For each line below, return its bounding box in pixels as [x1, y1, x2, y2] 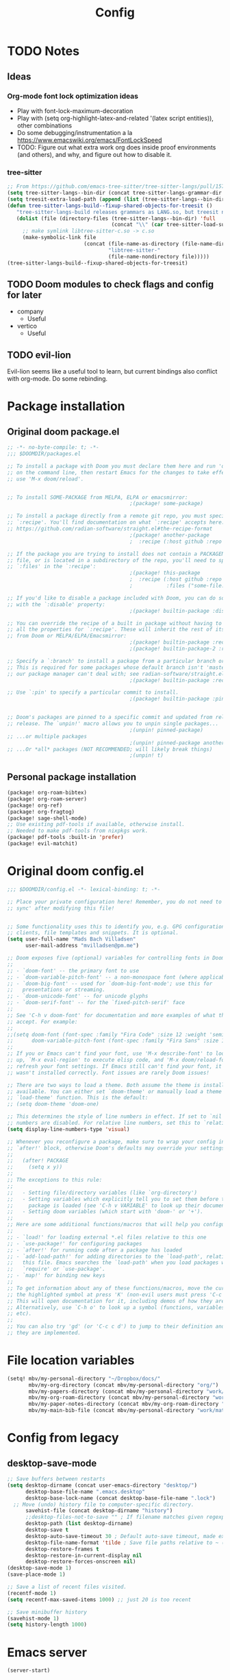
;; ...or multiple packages [7, 733, 88, 740]
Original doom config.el [7, 864, 144, 879]
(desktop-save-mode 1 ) [7, 1565, 72, 1572]
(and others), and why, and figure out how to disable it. [16, 150, 172, 158]
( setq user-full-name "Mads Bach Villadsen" [7, 936, 136, 943]
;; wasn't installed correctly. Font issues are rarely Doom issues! [7, 1069, 210, 1076]
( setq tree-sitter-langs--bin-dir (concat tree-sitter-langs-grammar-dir [7, 190, 222, 197]
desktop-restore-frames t [25, 1546, 99, 1553]
